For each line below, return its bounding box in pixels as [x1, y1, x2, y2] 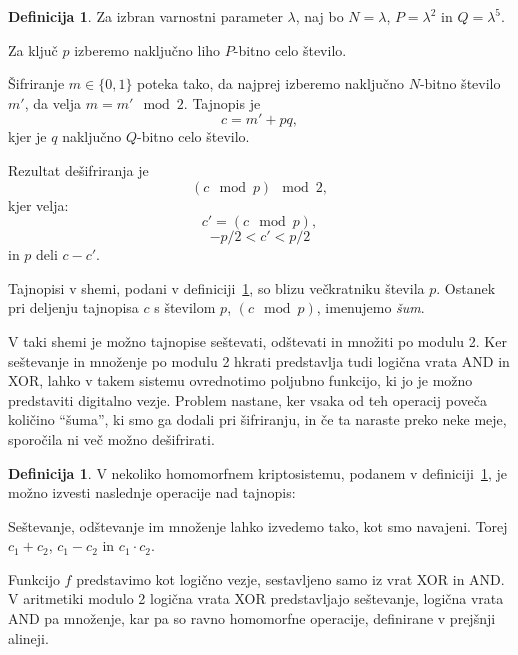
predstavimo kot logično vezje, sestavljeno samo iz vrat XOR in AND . [76, 568, 505, 589]
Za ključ [8, 39, 58, 60]
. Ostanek [436, 277, 496, 298]
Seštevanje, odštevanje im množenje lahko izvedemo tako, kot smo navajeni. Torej [8, 515, 508, 536]
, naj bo [295, 6, 344, 26]
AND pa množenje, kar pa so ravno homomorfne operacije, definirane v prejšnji [8, 608, 496, 629]
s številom [154, 297, 216, 318]
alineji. [8, 627, 49, 648]
